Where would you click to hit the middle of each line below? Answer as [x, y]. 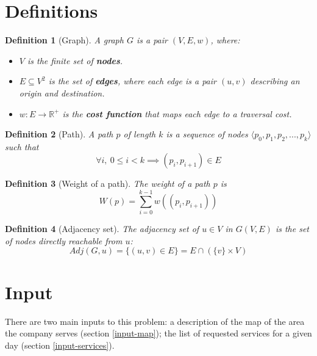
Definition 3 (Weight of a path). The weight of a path [108, 183]
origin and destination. [62, 93]
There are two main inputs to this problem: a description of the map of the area [155, 321]
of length [140, 134]
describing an [275, 81]
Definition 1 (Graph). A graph [64, 40]
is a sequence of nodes [207, 134]
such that [22, 146]
